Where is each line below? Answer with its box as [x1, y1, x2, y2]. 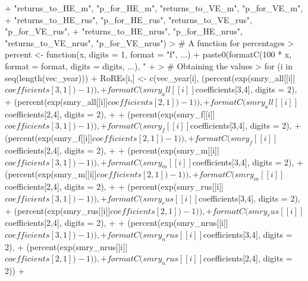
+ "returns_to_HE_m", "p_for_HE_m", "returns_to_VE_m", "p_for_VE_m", [5, 2, 303, 14]
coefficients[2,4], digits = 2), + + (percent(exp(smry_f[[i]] [5, 107, 215, 120]
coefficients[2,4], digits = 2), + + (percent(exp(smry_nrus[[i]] [5, 216, 228, 229]
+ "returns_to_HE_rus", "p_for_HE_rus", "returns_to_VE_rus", [5, 13, 252, 25]
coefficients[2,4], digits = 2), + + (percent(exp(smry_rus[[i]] [5, 180, 224, 193]
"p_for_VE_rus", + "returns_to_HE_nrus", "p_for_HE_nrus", [5, 25, 243, 37]
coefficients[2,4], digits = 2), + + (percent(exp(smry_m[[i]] [5, 143, 219, 156]
